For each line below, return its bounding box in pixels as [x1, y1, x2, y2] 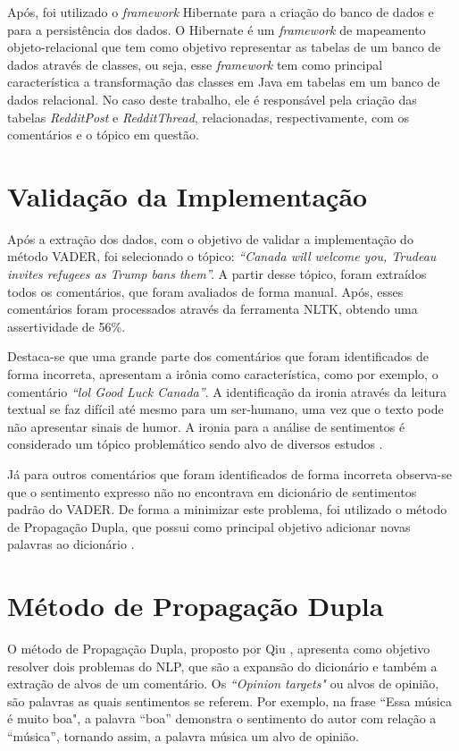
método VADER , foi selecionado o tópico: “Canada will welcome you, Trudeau [7, 247, 437, 266]
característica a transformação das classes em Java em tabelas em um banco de [7, 72, 440, 91]
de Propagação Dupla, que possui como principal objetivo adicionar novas [7, 517, 411, 536]
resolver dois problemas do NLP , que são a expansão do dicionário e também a [7, 656, 438, 675]
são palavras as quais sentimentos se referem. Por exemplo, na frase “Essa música [7, 691, 452, 710]
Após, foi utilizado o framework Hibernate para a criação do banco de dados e [7, 3, 434, 21]
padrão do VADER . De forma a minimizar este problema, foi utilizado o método [7, 500, 447, 519]
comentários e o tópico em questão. [7, 125, 199, 144]
